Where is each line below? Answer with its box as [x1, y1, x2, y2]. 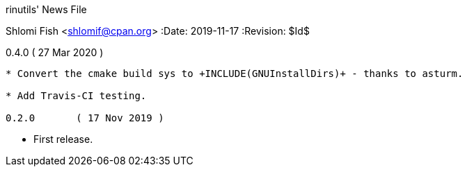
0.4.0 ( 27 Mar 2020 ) [6, 46, 104, 58]
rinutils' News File [6, 3, 87, 15]
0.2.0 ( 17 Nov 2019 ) [6, 112, 164, 123]
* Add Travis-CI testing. [6, 90, 147, 101]
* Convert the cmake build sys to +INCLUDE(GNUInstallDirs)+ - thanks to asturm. [6, 68, 464, 79]
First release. [33, 133, 93, 145]
